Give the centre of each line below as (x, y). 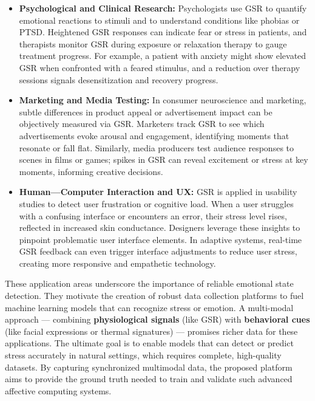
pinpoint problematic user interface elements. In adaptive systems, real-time (161, 239)
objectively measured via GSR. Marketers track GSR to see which (142, 124)
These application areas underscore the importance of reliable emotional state (149, 283)
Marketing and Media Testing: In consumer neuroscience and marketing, (163, 100)
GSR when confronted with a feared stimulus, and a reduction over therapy (160, 67)
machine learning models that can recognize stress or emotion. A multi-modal (149, 307)
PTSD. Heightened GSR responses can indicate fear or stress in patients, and (163, 32)
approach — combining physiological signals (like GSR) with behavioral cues (157, 319)
